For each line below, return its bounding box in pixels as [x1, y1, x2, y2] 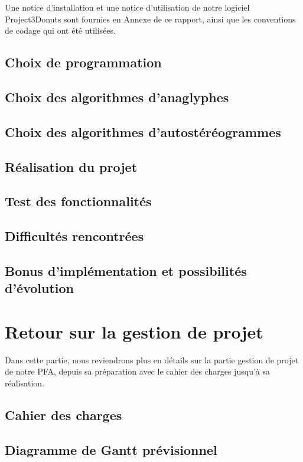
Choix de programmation [5, 53, 162, 71]
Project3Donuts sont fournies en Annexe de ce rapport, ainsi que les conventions [5, 12, 296, 25]
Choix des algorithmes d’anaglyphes [5, 87, 229, 106]
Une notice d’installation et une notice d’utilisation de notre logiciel [5, 1, 250, 13]
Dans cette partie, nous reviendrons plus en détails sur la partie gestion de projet [5, 353, 299, 366]
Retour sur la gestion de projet [5, 319, 263, 343]
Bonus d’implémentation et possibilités [5, 261, 247, 279]
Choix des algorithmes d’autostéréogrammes [5, 122, 281, 141]
